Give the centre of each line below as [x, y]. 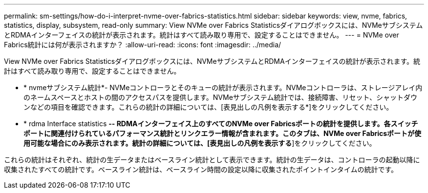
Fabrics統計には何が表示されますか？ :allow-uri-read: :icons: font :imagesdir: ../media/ [143, 45]
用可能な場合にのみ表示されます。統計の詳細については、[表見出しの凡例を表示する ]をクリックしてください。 [200, 143]
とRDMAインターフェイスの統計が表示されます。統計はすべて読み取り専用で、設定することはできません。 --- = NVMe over [202, 35]
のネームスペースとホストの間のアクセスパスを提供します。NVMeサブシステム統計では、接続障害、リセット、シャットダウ [221, 97]
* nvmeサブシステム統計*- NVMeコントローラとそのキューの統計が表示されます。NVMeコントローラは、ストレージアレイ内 [223, 87]
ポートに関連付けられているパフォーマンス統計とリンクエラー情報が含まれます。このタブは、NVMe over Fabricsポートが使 [223, 133]
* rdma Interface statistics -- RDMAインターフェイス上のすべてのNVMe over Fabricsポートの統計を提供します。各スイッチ [221, 124]
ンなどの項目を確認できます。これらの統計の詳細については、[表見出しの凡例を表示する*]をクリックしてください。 [208, 107]
